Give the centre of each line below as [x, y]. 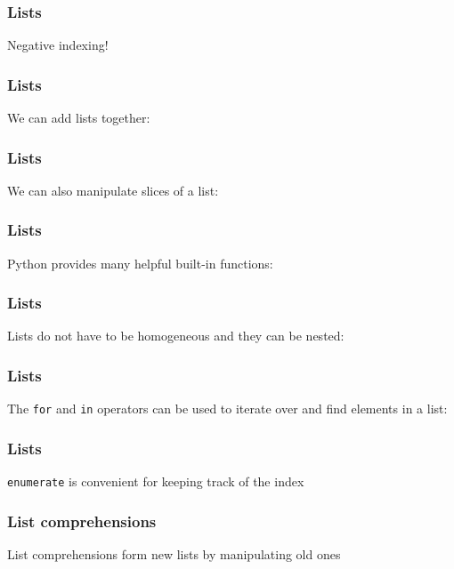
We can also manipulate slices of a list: [113, 190]
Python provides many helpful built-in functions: [140, 263]
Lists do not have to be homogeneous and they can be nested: [176, 336]
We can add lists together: [79, 118]
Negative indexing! [58, 45]
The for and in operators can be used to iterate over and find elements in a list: [227, 409]
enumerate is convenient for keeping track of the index [156, 481]
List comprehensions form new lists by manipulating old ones [174, 554]
